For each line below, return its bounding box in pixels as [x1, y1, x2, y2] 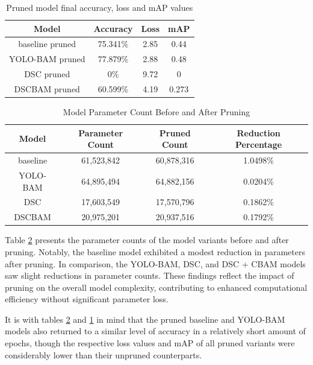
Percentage [235, 138, 282, 151]
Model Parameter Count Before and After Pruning [63, 106, 250, 118]
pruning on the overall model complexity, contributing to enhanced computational [5, 281, 308, 293]
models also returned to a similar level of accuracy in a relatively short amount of [5, 325, 306, 337]
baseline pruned [18, 37, 76, 50]
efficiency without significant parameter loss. [5, 293, 169, 305]
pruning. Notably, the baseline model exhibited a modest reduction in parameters [5, 245, 305, 258]
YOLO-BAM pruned [9, 52, 85, 65]
